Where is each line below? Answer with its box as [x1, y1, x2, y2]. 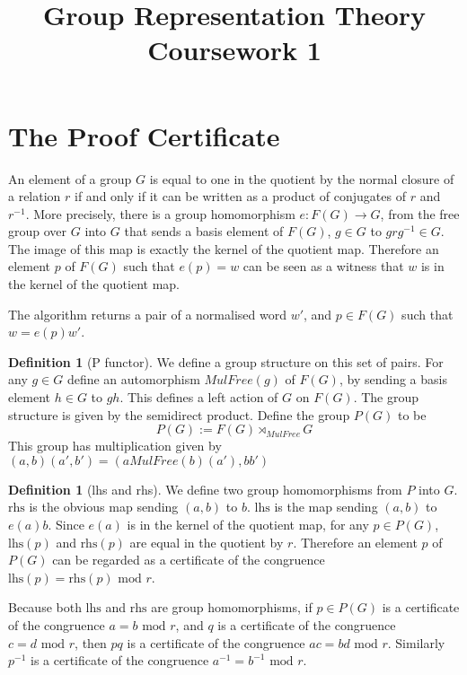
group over [8, 222, 67, 241]
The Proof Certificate [8, 117, 280, 153]
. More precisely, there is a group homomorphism [25, 204, 295, 223]
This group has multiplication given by [8, 436, 222, 455]
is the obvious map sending [29, 497, 179, 516]
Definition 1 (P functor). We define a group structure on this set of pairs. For [8, 352, 444, 371]
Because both [8, 598, 82, 617]
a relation [8, 187, 61, 206]
